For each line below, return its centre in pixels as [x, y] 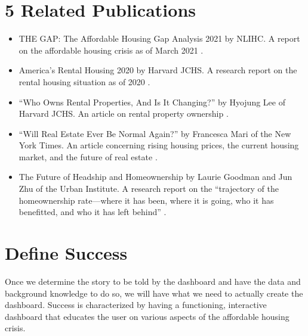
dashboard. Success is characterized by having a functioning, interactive [136, 305]
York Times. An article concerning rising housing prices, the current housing [159, 145]
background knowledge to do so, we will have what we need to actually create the [154, 293]
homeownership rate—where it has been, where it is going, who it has [146, 200]
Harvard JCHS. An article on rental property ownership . [124, 113]
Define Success [66, 253]
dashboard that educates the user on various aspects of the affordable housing [147, 316]
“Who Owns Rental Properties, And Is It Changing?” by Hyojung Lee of [152, 102]
